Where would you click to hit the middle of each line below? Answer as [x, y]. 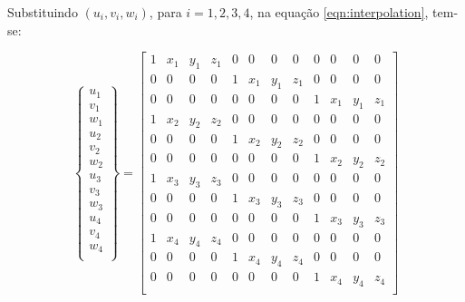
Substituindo [43, 12]
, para [165, 12]
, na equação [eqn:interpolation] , [339, 12]
